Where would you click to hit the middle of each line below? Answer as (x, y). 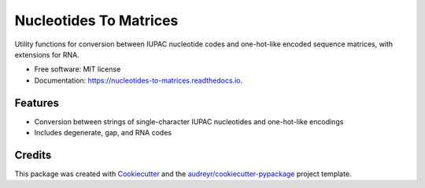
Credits (33, 155)
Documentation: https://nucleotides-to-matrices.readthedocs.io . (139, 80)
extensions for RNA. (47, 54)
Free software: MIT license (78, 69)
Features (37, 103)
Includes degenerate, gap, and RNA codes (103, 133)
